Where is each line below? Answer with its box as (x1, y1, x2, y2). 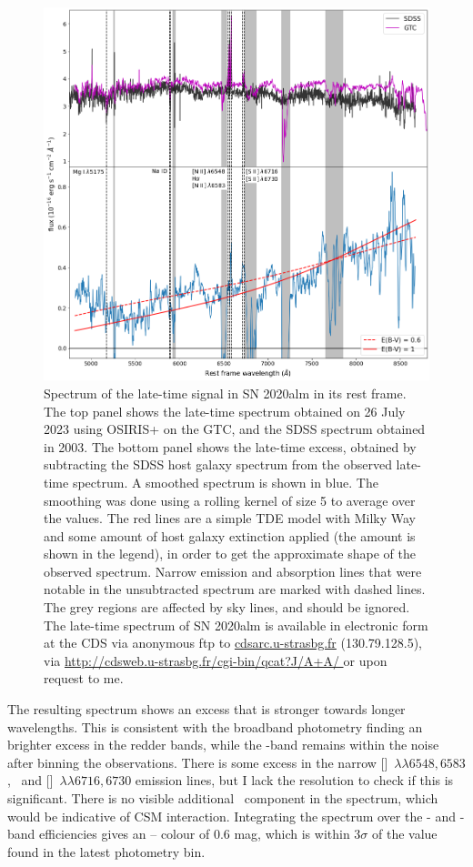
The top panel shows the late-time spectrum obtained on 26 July (44, 401, 406, 420)
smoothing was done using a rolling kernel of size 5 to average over (44, 490, 416, 509)
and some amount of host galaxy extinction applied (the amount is (44, 526, 416, 545)
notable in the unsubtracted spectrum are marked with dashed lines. (44, 580, 426, 599)
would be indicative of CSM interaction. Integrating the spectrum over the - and (7, 806, 456, 825)
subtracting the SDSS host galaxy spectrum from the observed (44, 455, 392, 474)
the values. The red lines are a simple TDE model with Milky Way (44, 509, 417, 528)
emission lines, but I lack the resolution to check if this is (135, 771, 454, 790)
